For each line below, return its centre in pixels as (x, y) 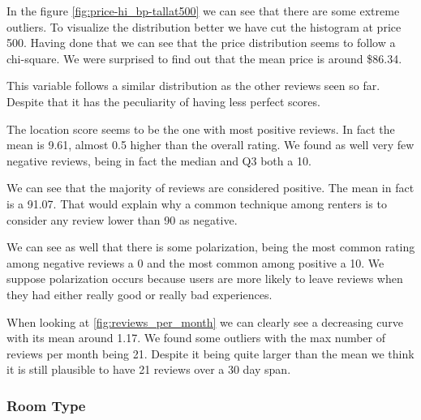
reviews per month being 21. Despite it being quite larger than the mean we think (210, 353)
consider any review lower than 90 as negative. (122, 219)
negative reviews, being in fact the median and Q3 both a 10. (159, 160)
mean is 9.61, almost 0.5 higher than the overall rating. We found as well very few (210, 145)
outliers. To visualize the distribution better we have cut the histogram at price (204, 26)
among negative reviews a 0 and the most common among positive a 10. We (195, 262)
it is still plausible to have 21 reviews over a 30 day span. (149, 369)
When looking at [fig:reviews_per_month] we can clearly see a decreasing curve (205, 321)
